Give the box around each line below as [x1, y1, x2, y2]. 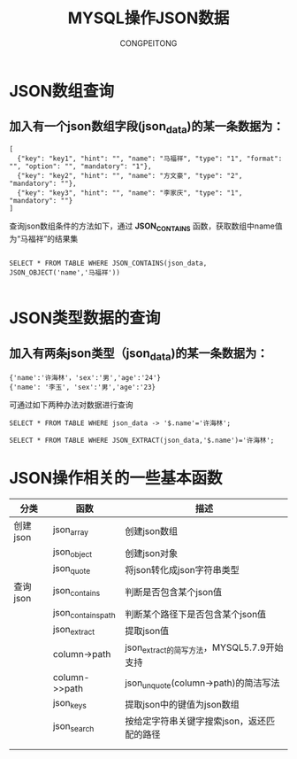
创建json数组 [125, 524, 179, 537]
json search [52, 720, 95, 734]
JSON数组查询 [9, 81, 115, 101]
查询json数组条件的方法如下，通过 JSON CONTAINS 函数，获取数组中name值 [9, 221, 283, 233]
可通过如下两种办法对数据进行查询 [9, 399, 133, 410]
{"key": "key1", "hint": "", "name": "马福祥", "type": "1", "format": [17, 154, 283, 163]
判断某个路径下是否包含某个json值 [125, 608, 267, 620]
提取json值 [125, 624, 170, 637]
